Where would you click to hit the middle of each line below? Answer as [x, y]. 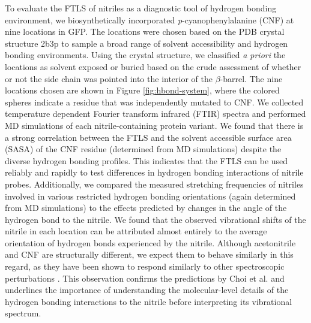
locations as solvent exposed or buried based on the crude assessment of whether [153, 66]
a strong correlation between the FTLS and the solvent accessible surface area [148, 137]
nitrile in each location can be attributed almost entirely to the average [136, 231]
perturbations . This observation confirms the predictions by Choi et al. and [145, 278]
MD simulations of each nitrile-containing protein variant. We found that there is [154, 125]
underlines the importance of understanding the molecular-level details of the [147, 290]
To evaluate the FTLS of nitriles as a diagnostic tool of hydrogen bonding [141, 8]
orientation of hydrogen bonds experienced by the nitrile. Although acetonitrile [150, 242]
